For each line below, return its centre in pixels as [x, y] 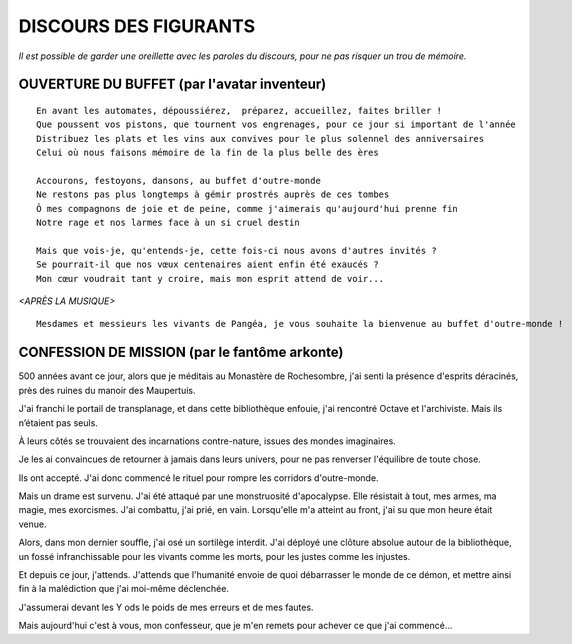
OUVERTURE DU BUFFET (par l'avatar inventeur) [172, 84]
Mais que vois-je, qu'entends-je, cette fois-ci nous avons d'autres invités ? [236, 250]
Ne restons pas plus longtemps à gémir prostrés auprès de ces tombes [213, 194]
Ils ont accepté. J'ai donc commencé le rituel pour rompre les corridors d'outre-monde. [198, 477]
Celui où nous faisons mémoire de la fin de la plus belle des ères [207, 153]
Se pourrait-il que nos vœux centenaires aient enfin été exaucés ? [207, 264]
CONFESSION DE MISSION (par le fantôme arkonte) [181, 352]
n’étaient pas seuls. [58, 422]
